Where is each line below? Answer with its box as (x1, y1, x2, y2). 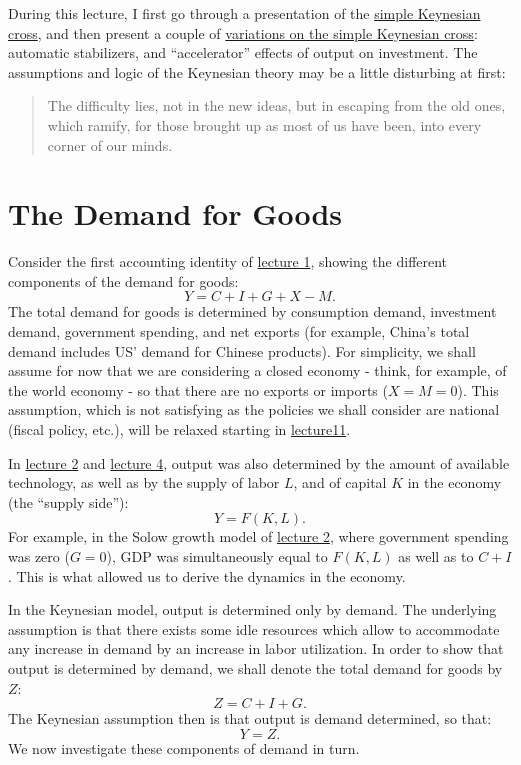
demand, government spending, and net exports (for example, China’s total (8, 321, 470, 342)
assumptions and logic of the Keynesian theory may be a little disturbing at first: (8, 61, 506, 82)
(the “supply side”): (8, 491, 129, 512)
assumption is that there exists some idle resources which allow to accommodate (8, 618, 500, 639)
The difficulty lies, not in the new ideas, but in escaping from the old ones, (47, 95, 506, 116)
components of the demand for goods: (8, 270, 239, 291)
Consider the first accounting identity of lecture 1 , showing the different (8, 251, 448, 272)
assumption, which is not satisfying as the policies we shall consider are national (8, 399, 500, 420)
